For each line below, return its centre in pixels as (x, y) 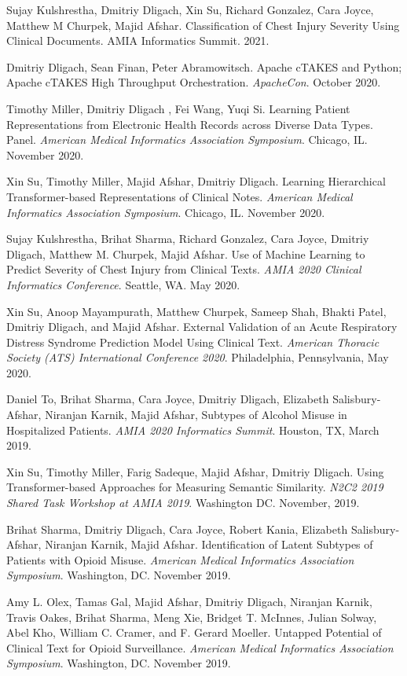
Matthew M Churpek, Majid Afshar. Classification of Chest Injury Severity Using (203, 25)
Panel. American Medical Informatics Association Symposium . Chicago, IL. (187, 140)
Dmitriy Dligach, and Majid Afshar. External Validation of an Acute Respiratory (202, 327)
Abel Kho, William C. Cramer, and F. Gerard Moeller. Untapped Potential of (194, 632)
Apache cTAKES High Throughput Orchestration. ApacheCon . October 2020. (194, 82)
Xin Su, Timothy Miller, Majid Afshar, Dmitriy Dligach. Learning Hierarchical (196, 181)
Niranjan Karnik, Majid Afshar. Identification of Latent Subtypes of (209, 544)
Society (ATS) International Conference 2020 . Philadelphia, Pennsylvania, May (198, 357)
